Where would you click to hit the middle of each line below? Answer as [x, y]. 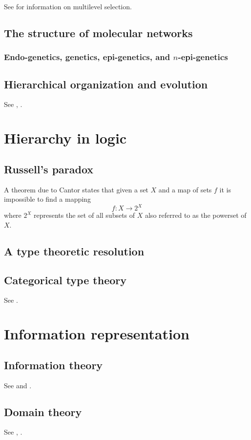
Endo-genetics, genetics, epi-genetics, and [87, 57]
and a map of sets [185, 189]
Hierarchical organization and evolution [106, 84]
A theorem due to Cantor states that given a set [76, 189]
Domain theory [43, 411]
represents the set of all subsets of [84, 215]
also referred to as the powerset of [196, 215]
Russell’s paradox [49, 169]
